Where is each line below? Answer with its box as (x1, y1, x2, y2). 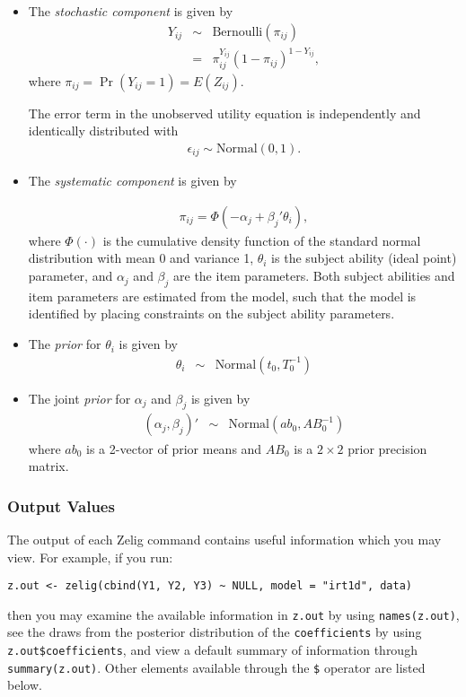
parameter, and (28, 266, 113, 285)
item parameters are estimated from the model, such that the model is (28, 286, 417, 305)
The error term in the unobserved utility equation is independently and (28, 103, 421, 122)
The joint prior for (28, 388, 131, 407)
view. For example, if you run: (7, 547, 173, 566)
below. (7, 675, 42, 694)
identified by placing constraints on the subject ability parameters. (28, 304, 395, 323)
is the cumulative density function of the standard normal (102, 231, 421, 249)
